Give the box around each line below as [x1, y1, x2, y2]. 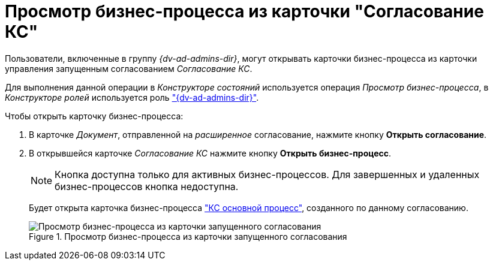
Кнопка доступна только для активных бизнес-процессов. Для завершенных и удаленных [55, 168, 480, 180]
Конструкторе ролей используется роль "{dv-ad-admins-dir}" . [5, 92, 259, 103]
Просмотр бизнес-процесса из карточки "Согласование [5, 1, 484, 22]
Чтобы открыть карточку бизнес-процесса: [5, 110, 184, 121]
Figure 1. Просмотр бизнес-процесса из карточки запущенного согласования [29, 231, 347, 242]
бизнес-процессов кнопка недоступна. [55, 180, 239, 192]
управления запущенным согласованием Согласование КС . [5, 63, 252, 74]
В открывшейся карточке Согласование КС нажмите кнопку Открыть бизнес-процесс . [29, 147, 391, 158]
